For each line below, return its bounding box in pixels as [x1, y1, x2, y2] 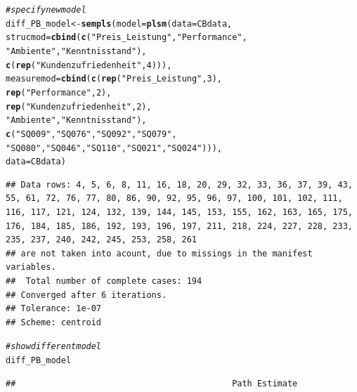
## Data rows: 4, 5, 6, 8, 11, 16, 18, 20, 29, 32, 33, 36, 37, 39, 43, [6, 179, 353, 190]
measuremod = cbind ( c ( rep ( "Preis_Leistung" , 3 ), [6, 74, 222, 84]
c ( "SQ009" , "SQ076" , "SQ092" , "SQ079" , [6, 129, 177, 139]
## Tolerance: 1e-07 [6, 303, 102, 314]
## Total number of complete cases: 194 [6, 276, 202, 287]
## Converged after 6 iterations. [6, 289, 167, 300]
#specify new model [6, 5, 86, 15]
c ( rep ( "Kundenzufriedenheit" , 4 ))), [6, 60, 172, 70]
